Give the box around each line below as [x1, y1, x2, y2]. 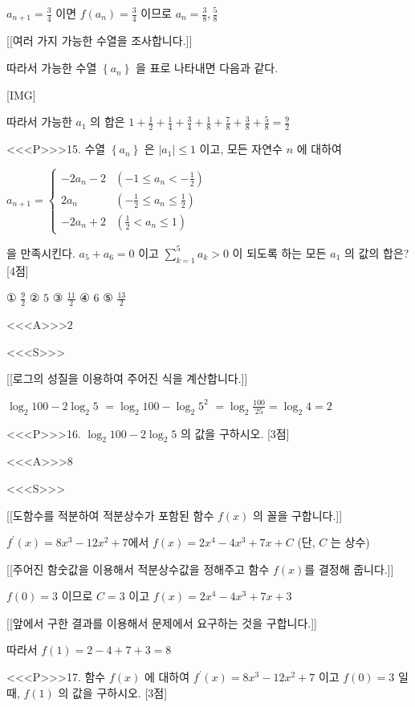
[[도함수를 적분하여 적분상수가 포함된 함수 [6, 506, 214, 523]
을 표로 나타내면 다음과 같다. [136, 59, 279, 76]
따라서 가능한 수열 [6, 59, 97, 76]
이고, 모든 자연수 [199, 140, 283, 157]
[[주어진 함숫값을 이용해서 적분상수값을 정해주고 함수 [6, 560, 270, 577]
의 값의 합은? [344, 244, 409, 261]
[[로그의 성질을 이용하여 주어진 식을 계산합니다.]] [6, 370, 248, 387]
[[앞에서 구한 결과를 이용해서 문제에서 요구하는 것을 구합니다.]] [6, 614, 317, 631]
